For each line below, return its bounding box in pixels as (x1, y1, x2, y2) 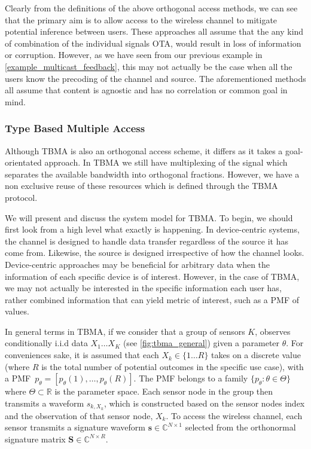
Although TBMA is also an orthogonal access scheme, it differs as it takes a (5, 144, 283, 157)
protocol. (5, 191, 38, 203)
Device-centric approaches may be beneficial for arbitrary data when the (5, 258, 270, 270)
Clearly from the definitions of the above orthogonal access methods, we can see (5, 2, 298, 14)
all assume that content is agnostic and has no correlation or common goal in (5, 84, 288, 96)
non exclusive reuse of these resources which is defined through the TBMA (5, 179, 278, 192)
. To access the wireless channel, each (166, 409, 303, 421)
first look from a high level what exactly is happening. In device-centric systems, (5, 223, 300, 236)
